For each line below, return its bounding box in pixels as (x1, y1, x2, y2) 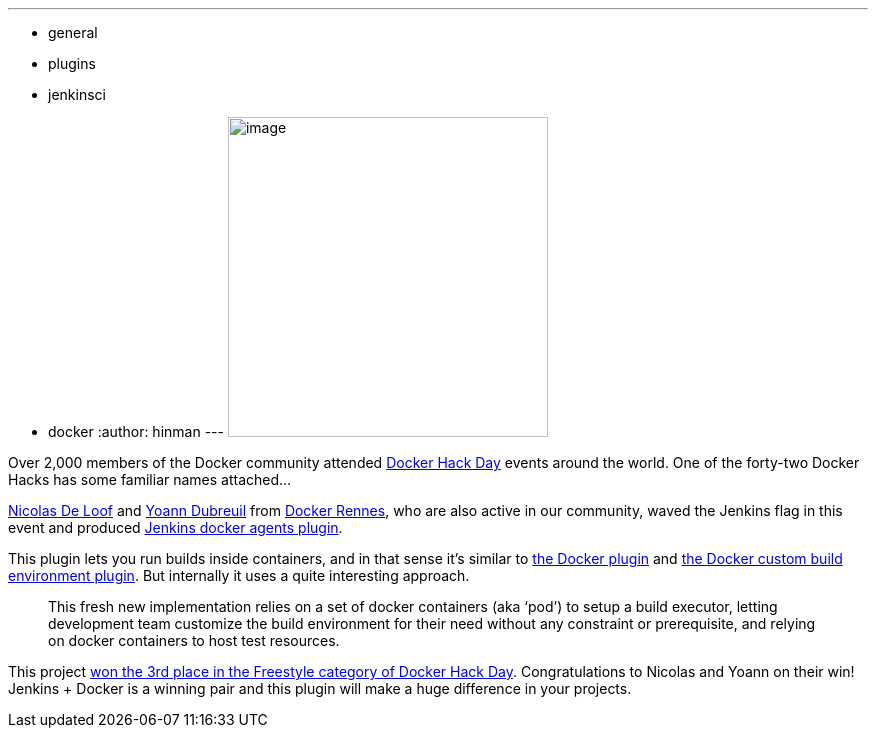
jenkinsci (48, 86, 106, 103)
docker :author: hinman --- (48, 423, 224, 440)
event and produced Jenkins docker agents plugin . (8, 519, 343, 536)
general (48, 24, 98, 41)
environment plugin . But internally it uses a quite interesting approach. (8, 567, 470, 584)
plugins (48, 55, 96, 72)
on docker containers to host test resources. (48, 632, 340, 649)
